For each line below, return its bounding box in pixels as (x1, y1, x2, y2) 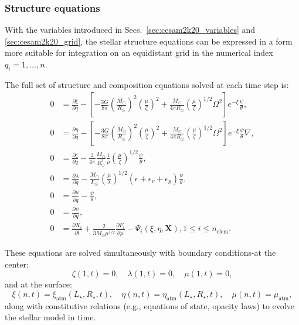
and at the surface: (5, 278, 72, 290)
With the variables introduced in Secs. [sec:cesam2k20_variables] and (5, 23, 256, 36)
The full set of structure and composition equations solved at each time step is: (5, 78, 289, 90)
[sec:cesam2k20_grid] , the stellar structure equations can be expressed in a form (5, 35, 293, 47)
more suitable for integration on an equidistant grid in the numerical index (5, 46, 273, 59)
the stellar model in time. (5, 311, 96, 323)
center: (5, 258, 29, 270)
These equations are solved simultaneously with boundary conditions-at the (5, 246, 276, 259)
